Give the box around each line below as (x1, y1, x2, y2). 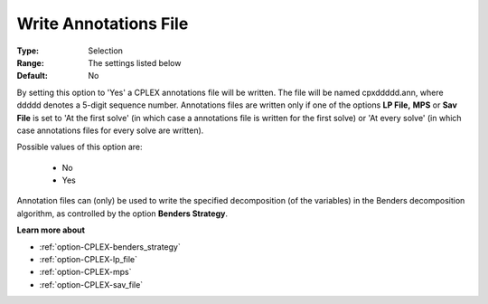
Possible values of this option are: (16, 141, 144, 153)
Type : (16, 45, 40, 56)
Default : (16, 71, 49, 81)
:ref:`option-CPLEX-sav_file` (39, 279, 144, 290)
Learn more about (16, 224, 86, 235)
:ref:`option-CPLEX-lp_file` (39, 254, 138, 265)
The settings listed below (88, 57, 182, 68)
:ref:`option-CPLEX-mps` (39, 267, 132, 278)
